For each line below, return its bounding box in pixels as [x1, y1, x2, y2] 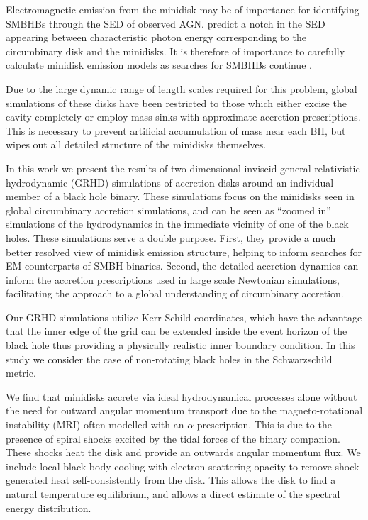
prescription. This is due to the [196, 417, 332, 432]
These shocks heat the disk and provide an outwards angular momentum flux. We [6, 445, 361, 460]
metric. [6, 365, 36, 380]
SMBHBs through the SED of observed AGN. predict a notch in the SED [6, 16, 325, 31]
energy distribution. [6, 500, 91, 515]
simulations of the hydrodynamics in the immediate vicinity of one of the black [6, 216, 349, 231]
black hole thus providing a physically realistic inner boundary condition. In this [6, 338, 355, 353]
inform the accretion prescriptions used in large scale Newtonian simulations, [6, 272, 340, 287]
